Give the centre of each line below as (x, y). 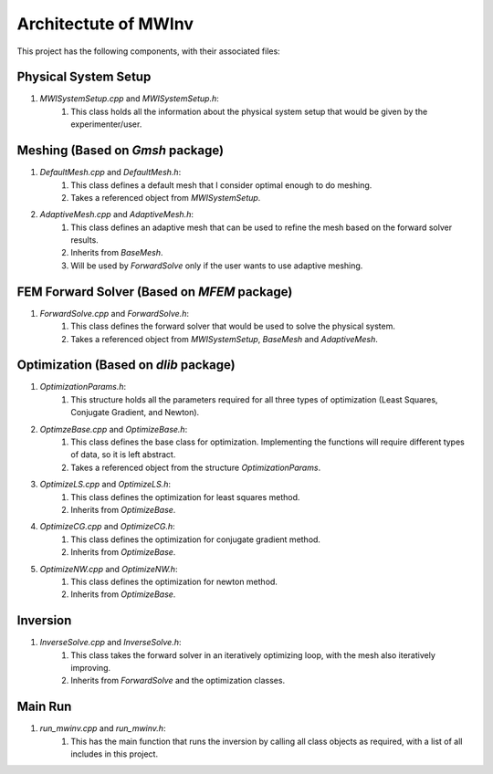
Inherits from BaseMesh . (117, 253)
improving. (91, 668)
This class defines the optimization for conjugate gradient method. (196, 539)
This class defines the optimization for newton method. (174, 581)
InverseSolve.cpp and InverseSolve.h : (110, 643)
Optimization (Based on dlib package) (126, 365)
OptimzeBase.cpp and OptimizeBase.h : (114, 429)
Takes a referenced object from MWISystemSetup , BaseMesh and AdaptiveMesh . (224, 339)
